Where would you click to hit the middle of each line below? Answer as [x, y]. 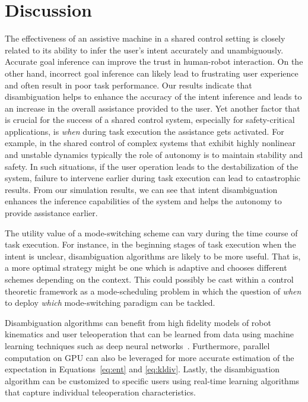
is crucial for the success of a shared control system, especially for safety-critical [150, 120]
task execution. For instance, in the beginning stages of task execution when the [150, 244]
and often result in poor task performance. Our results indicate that [128, 85]
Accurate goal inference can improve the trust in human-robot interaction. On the [154, 61]
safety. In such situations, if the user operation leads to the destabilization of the [152, 166]
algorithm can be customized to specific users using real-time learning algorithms [152, 380]
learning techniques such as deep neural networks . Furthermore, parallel [137, 345]
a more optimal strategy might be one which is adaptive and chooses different [146, 268]
